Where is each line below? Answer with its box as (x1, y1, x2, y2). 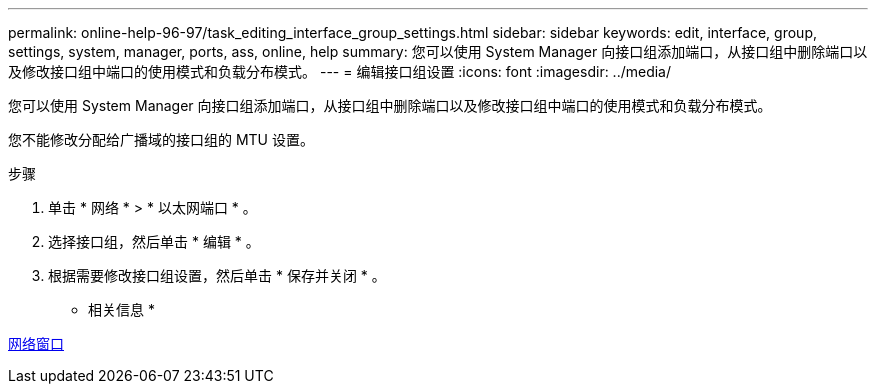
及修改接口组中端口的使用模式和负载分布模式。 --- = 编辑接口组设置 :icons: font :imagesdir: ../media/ (8, 63, 672, 80)
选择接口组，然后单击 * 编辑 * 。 (48, 233, 260, 250)
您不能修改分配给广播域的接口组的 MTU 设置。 (8, 131, 314, 148)
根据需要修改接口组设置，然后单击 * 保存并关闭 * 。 (48, 267, 386, 284)
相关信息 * (88, 301, 155, 318)
